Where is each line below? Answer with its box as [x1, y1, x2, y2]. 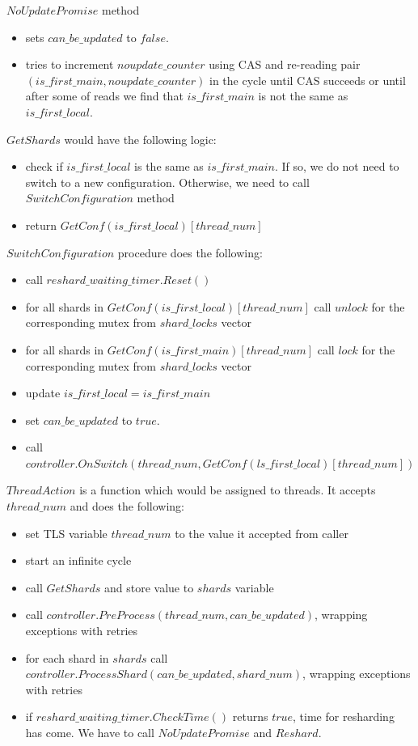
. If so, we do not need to [274, 158, 399, 175]
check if [25, 158, 63, 175]
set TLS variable [25, 524, 108, 541]
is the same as [134, 158, 204, 175]
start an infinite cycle [25, 552, 132, 569]
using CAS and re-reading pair [209, 56, 361, 73]
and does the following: [70, 498, 184, 515]
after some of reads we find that [25, 87, 184, 104]
